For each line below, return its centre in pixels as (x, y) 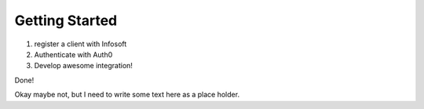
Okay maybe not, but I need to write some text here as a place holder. (127, 95)
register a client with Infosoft (80, 44)
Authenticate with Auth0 (73, 54)
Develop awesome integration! (84, 66)
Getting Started (66, 20)
